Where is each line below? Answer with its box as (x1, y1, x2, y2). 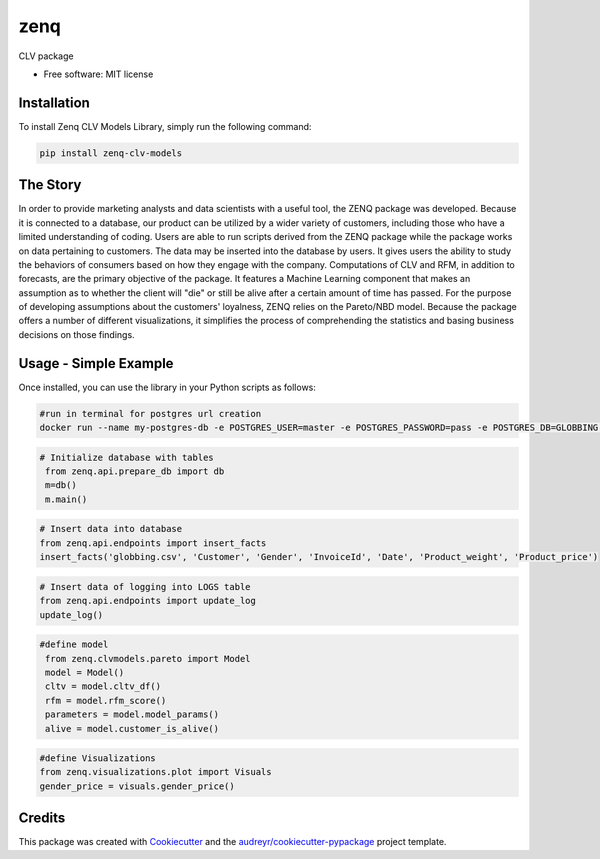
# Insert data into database (39, 523, 183, 535)
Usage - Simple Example (18, 355, 174, 372)
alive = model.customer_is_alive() (45, 723, 220, 734)
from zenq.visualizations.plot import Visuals (39, 766, 272, 778)
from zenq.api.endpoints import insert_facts (39, 537, 267, 549)
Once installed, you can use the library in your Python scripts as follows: (18, 381, 317, 393)
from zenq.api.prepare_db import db (45, 466, 225, 477)
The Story (18, 176, 82, 194)
